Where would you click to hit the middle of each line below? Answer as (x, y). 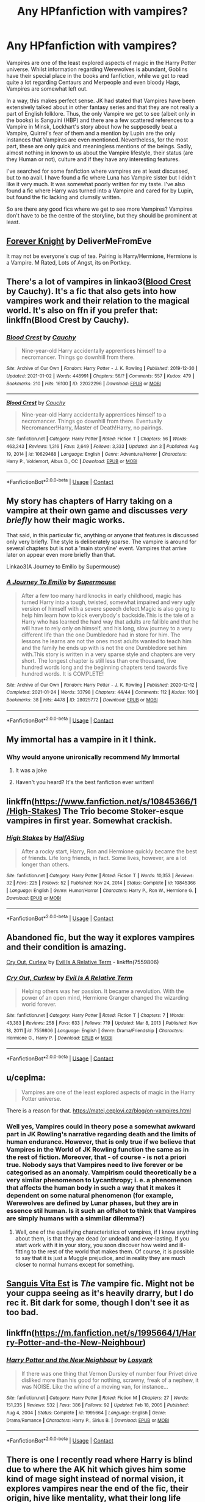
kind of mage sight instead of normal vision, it (95, 1479)
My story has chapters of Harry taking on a (89, 501)
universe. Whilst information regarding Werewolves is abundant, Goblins (97, 69)
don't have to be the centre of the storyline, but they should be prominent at (102, 215)
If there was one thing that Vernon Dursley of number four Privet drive (109, 1373)
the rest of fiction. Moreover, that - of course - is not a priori (97, 1157)
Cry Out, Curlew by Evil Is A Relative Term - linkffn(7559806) (83, 962)
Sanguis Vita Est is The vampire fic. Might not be (100, 1284)
